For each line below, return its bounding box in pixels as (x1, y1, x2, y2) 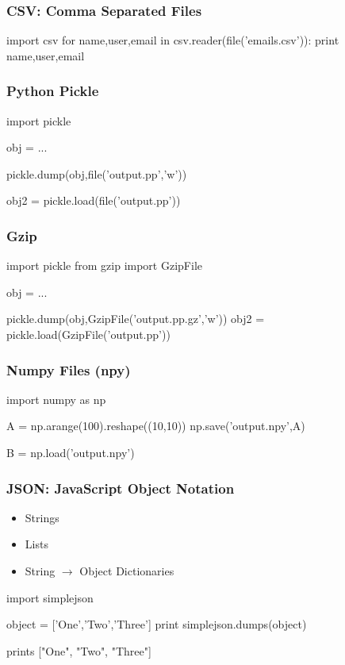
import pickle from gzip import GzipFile (6, 257, 202, 274)
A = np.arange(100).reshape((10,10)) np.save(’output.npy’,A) (6, 417, 305, 434)
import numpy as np (6, 390, 106, 407)
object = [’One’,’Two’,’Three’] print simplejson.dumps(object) (6, 616, 307, 632)
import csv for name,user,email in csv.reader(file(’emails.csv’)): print (6, 32, 339, 48)
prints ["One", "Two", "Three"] (6, 642, 151, 659)
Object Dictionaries (79, 563, 174, 579)
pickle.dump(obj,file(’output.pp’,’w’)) (6, 165, 187, 182)
